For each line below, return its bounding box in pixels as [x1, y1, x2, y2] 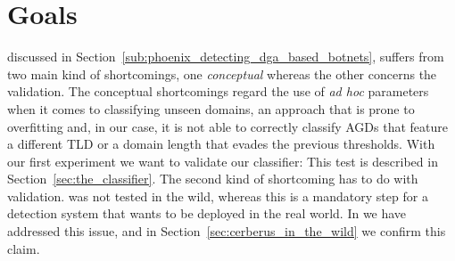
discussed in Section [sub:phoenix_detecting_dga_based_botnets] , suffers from [7, 47, 444, 66]
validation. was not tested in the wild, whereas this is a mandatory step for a [7, 186, 428, 205]
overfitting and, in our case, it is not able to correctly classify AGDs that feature [7, 117, 448, 135]
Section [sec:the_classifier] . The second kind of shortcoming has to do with [7, 169, 418, 188]
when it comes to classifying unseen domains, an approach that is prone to [7, 99, 415, 118]
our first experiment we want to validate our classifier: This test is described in [7, 151, 438, 170]
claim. [7, 239, 40, 257]
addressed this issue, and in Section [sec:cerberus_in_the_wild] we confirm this [7, 222, 446, 241]
